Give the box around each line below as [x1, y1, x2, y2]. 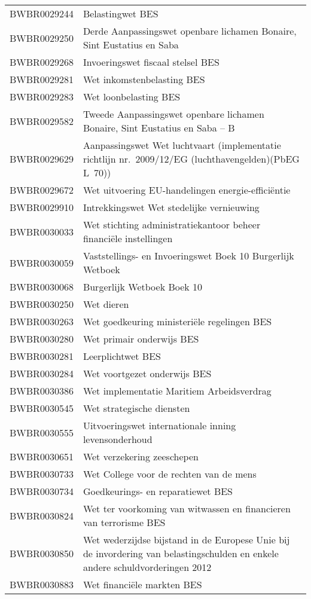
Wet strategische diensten [83, 401, 190, 415]
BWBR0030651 [10, 450, 74, 463]
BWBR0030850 [10, 546, 74, 560]
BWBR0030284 [10, 366, 74, 380]
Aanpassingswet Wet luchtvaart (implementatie [83, 138, 281, 152]
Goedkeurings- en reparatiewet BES [83, 484, 233, 498]
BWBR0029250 [10, 30, 74, 45]
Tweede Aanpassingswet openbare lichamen [83, 107, 264, 121]
